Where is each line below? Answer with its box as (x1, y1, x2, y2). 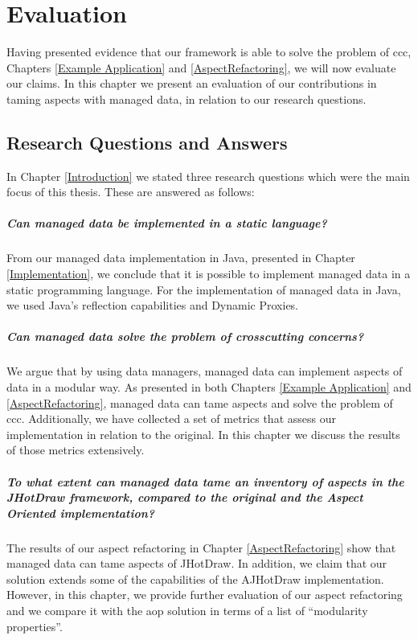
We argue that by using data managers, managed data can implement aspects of (6, 363, 403, 379)
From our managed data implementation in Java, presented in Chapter (6, 249, 355, 266)
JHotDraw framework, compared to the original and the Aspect (6, 489, 363, 506)
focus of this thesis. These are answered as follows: (6, 183, 255, 200)
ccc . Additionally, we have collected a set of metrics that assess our (6, 410, 336, 427)
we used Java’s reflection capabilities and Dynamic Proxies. (6, 297, 299, 314)
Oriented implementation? (6, 504, 155, 521)
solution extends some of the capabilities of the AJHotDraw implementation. (6, 570, 384, 587)
